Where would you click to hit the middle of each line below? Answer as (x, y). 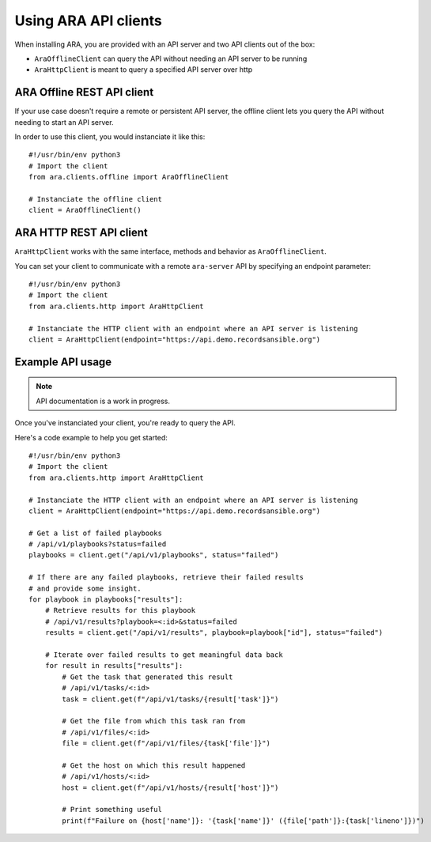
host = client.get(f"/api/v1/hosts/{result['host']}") (170, 787)
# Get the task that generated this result (147, 677)
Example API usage (63, 362)
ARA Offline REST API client (84, 92)
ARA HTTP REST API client (81, 233)
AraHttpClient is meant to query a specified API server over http (144, 70)
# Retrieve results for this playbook (120, 610)
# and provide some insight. (85, 588)
